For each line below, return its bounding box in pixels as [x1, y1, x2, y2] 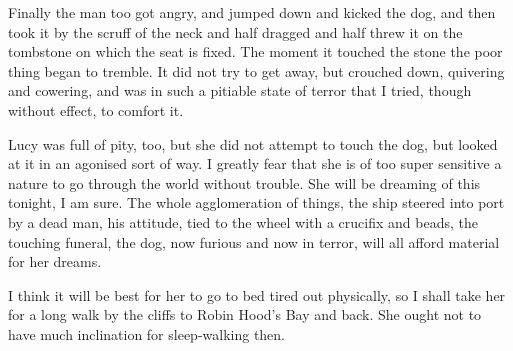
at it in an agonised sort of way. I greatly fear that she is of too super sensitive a [8, 153, 502, 174]
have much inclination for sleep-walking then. [8, 323, 286, 344]
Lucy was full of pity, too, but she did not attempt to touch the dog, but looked [8, 133, 498, 154]
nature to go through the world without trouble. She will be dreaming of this [8, 172, 481, 193]
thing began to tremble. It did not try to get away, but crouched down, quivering [8, 60, 505, 81]
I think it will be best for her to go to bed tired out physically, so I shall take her [8, 284, 506, 305]
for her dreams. [8, 251, 102, 272]
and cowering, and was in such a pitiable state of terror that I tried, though [8, 80, 472, 101]
